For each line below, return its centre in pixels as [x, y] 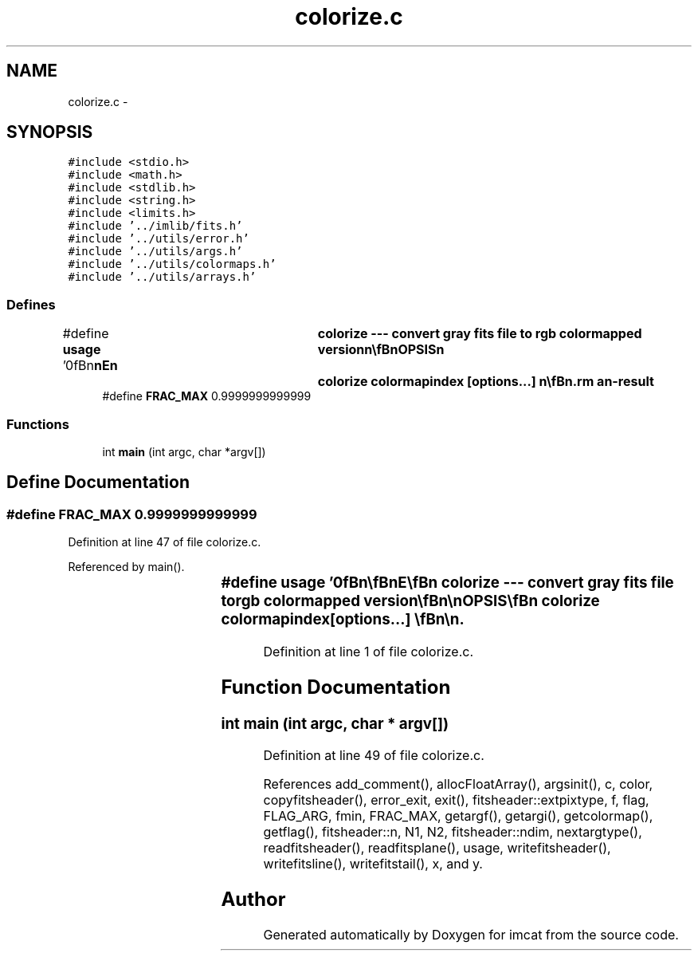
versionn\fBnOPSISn [381, 350]
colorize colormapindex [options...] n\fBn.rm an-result [486, 382]
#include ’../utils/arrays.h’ [162, 277]
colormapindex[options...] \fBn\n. [343, 620]
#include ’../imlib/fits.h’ [155, 226]
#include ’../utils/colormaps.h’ [172, 264]
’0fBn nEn [90, 366]
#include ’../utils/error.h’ [159, 239]
